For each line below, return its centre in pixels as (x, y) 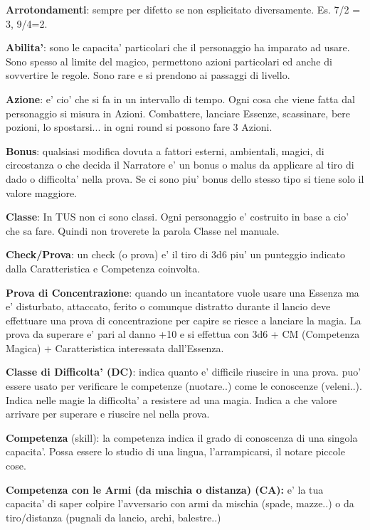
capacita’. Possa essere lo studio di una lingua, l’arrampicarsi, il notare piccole (175, 451)
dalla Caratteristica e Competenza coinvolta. (103, 268)
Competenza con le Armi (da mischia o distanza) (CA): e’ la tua (165, 489)
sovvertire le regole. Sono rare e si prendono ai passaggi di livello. (148, 75)
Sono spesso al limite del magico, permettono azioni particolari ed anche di (169, 61)
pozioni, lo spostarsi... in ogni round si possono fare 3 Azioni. (139, 127)
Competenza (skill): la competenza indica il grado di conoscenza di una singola (182, 437)
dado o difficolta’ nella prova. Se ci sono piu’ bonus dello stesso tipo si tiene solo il (185, 178)
